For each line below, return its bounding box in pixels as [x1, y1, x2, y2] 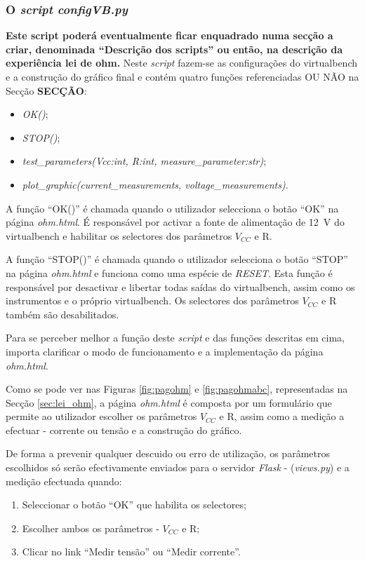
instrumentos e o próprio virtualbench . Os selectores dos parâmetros [6, 293, 299, 308]
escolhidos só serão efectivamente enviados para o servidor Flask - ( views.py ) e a [6, 460, 350, 475]
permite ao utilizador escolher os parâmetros [6, 409, 197, 424]
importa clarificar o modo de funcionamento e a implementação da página [6, 344, 324, 358]
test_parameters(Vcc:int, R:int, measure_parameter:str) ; [22, 154, 267, 168]
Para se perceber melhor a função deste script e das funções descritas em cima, [6, 330, 345, 345]
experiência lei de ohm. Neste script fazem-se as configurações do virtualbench [6, 55, 357, 70]
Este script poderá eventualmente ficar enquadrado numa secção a [6, 28, 333, 43]
